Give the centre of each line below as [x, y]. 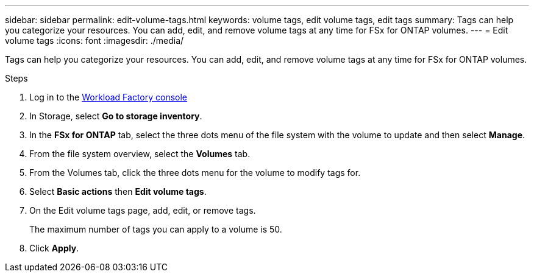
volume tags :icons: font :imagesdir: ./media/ [94, 40]
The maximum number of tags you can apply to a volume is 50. [156, 229]
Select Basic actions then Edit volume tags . [118, 191]
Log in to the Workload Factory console [109, 97]
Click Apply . [54, 248]
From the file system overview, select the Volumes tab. [140, 154]
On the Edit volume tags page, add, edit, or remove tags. [143, 210]
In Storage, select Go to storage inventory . [116, 116]
